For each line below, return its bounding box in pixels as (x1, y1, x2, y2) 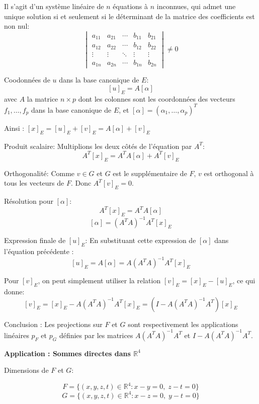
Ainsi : (4, 122, 25, 133)
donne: (4, 286, 25, 297)
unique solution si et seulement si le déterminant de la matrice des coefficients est (4, 11, 255, 21)
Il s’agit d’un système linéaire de (4, 1, 104, 11)
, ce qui (232, 275, 255, 286)
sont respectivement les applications (128, 318, 238, 329)
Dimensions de (4, 365, 49, 375)
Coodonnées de (4, 74, 50, 85)
